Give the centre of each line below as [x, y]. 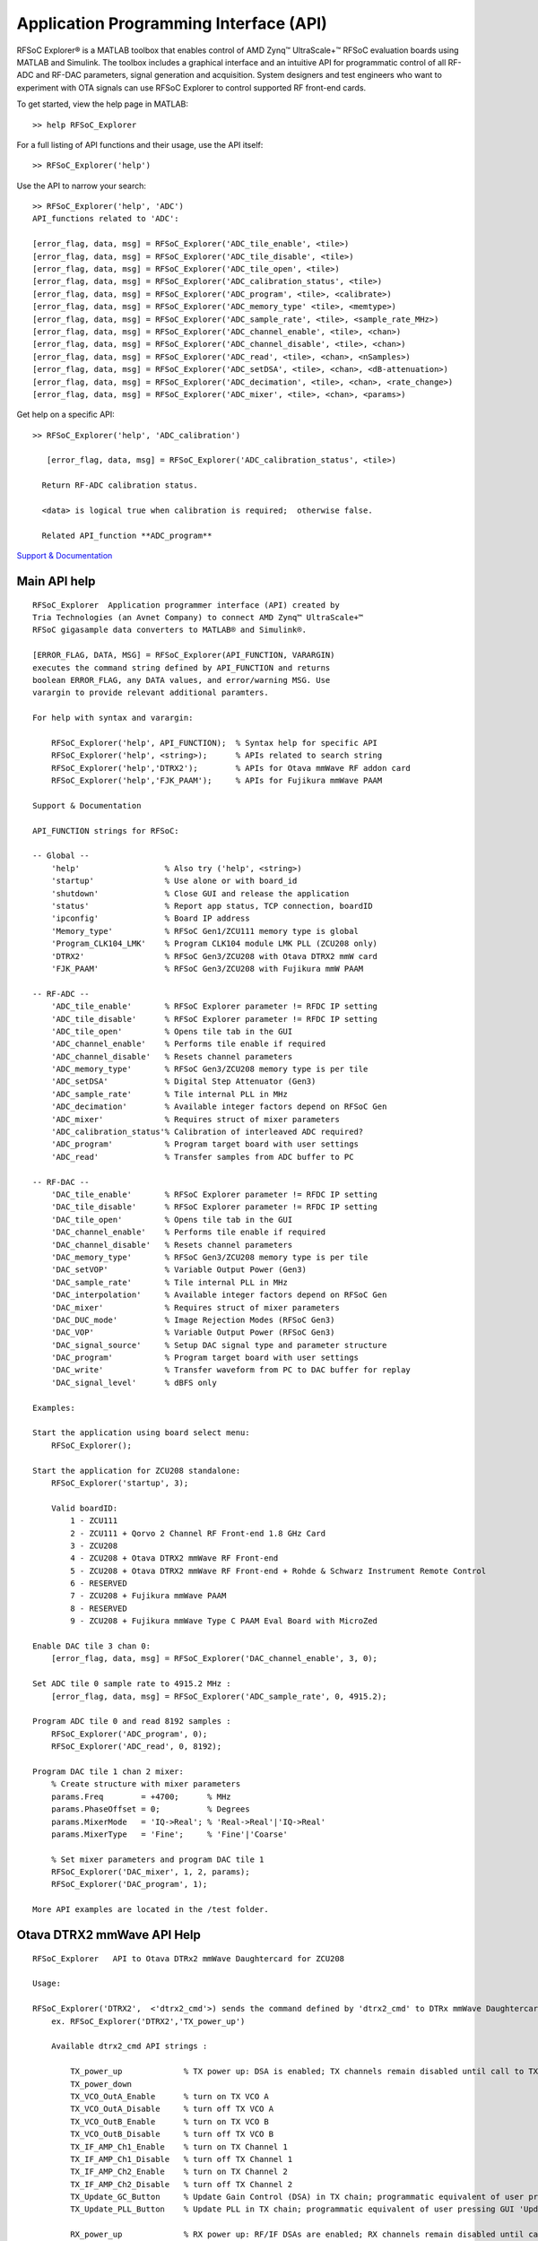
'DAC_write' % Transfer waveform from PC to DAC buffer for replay [231, 1370]
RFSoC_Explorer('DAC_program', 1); [129, 1884]
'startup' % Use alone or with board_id [174, 881]
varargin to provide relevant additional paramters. [151, 693]
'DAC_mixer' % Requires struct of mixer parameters [195, 1307]
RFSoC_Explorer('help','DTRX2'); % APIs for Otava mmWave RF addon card [231, 768]
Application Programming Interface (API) [172, 23]
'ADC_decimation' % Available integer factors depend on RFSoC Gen [219, 1107]
